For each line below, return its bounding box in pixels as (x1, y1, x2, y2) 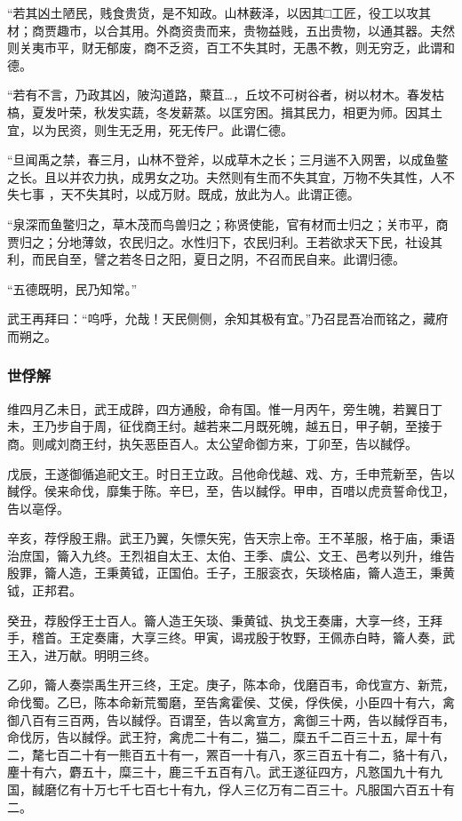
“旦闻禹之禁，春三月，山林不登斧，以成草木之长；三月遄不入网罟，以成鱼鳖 (7, 150, 449, 169)
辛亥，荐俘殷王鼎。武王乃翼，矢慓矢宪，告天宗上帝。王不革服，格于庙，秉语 (7, 529, 455, 547)
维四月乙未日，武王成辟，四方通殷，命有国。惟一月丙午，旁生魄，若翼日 (7, 399, 430, 418)
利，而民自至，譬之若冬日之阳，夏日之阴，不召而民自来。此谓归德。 (7, 250, 405, 268)
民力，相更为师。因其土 (305, 102, 442, 121)
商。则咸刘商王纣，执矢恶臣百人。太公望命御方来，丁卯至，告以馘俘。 (7, 434, 418, 452)
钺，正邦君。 (7, 581, 82, 600)
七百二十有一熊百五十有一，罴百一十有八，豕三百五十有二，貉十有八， (44, 745, 455, 763)
